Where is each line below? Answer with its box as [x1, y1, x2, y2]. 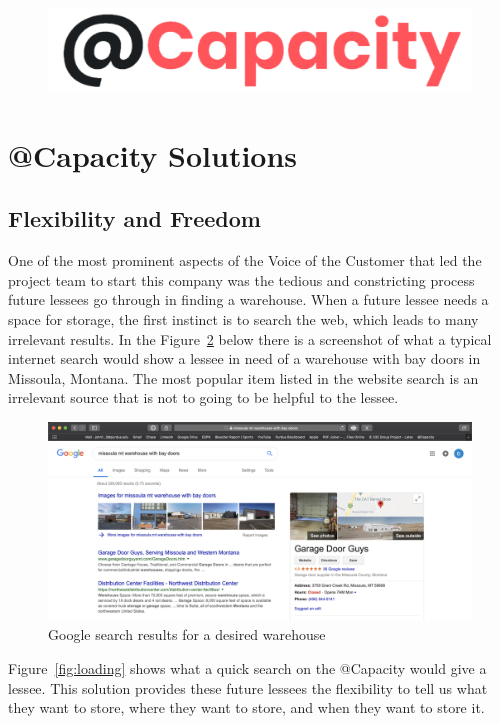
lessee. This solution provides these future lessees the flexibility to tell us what [8, 677, 488, 698]
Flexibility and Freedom [8, 203, 261, 234]
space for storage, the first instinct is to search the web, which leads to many [8, 309, 479, 329]
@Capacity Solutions [8, 134, 298, 175]
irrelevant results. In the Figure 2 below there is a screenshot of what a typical [8, 328, 492, 349]
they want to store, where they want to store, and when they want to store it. [8, 697, 485, 718]
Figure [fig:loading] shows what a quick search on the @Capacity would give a [8, 657, 487, 678]
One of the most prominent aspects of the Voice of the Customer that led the [8, 250, 482, 271]
